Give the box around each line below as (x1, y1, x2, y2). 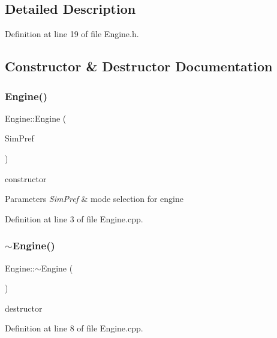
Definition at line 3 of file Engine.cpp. (5, 212, 143, 225)
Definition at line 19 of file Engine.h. (5, 28, 139, 40)
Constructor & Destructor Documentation (5, 57, 273, 76)
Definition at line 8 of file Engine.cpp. (5, 322, 143, 334)
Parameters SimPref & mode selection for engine (5, 192, 184, 205)
